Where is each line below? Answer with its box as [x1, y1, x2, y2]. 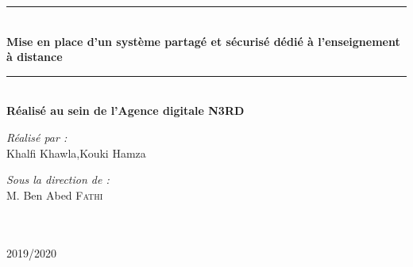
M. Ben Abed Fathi [6, 186, 103, 203]
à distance [6, 48, 63, 65]
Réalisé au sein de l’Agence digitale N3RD [6, 102, 245, 119]
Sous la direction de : [6, 171, 110, 188]
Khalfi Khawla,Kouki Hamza [6, 144, 146, 161]
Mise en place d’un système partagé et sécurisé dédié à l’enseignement [6, 32, 400, 49]
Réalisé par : [6, 128, 68, 145]
